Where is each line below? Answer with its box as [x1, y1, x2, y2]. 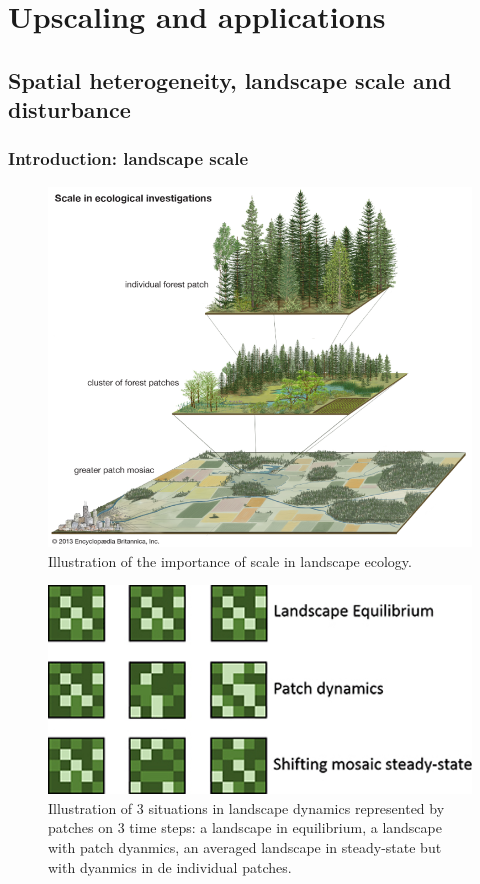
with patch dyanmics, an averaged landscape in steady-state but [48, 836, 442, 857]
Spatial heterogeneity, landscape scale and [8, 64, 452, 95]
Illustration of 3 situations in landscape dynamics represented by [48, 797, 445, 818]
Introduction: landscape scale [8, 146, 249, 171]
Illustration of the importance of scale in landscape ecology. [48, 550, 412, 571]
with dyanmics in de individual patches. [48, 856, 292, 877]
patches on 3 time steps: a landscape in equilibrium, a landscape [48, 817, 442, 838]
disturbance [8, 94, 131, 125]
